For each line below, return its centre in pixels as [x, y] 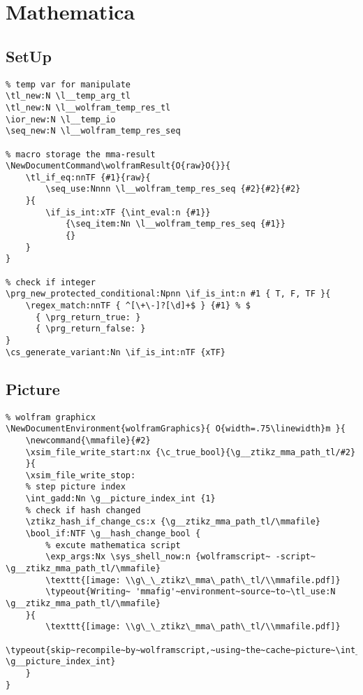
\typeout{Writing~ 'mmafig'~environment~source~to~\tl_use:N [191, 592]
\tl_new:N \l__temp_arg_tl [68, 96]
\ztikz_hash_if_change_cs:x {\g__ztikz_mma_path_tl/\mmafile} [173, 522]
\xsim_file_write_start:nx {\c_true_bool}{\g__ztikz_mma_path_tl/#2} [191, 452]
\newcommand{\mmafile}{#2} [88, 440]
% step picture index [75, 487]
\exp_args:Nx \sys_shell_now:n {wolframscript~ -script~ [180, 557]
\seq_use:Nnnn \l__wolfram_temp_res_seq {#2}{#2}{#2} [173, 189]
